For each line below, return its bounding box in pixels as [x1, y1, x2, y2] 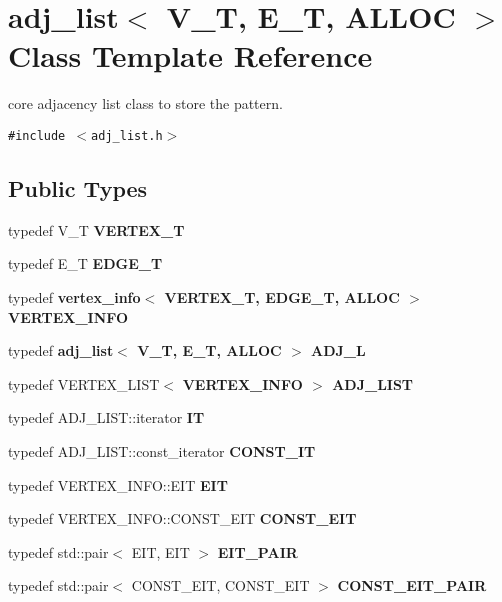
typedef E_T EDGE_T [8, 253, 163, 274]
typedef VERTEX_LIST [8, 373, 160, 394]
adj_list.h [91, 128, 163, 143]
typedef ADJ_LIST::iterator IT [8, 407, 205, 428]
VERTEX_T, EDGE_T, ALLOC [164, 286, 400, 307]
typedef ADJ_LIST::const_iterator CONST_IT [8, 440, 316, 461]
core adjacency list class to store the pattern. [8, 93, 283, 114]
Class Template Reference [8, 35, 373, 76]
